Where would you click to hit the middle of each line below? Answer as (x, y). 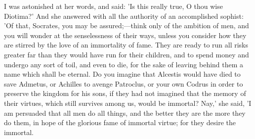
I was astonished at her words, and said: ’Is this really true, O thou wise (113, 6)
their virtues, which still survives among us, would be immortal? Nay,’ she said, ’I (128, 103)
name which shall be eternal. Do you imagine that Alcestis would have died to (122, 74)
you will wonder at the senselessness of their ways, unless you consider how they (125, 35)
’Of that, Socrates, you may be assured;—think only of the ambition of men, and (127, 25)
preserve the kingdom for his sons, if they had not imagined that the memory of (125, 93)
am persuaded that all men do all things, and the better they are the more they (125, 113)
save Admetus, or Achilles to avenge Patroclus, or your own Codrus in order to (124, 83)
